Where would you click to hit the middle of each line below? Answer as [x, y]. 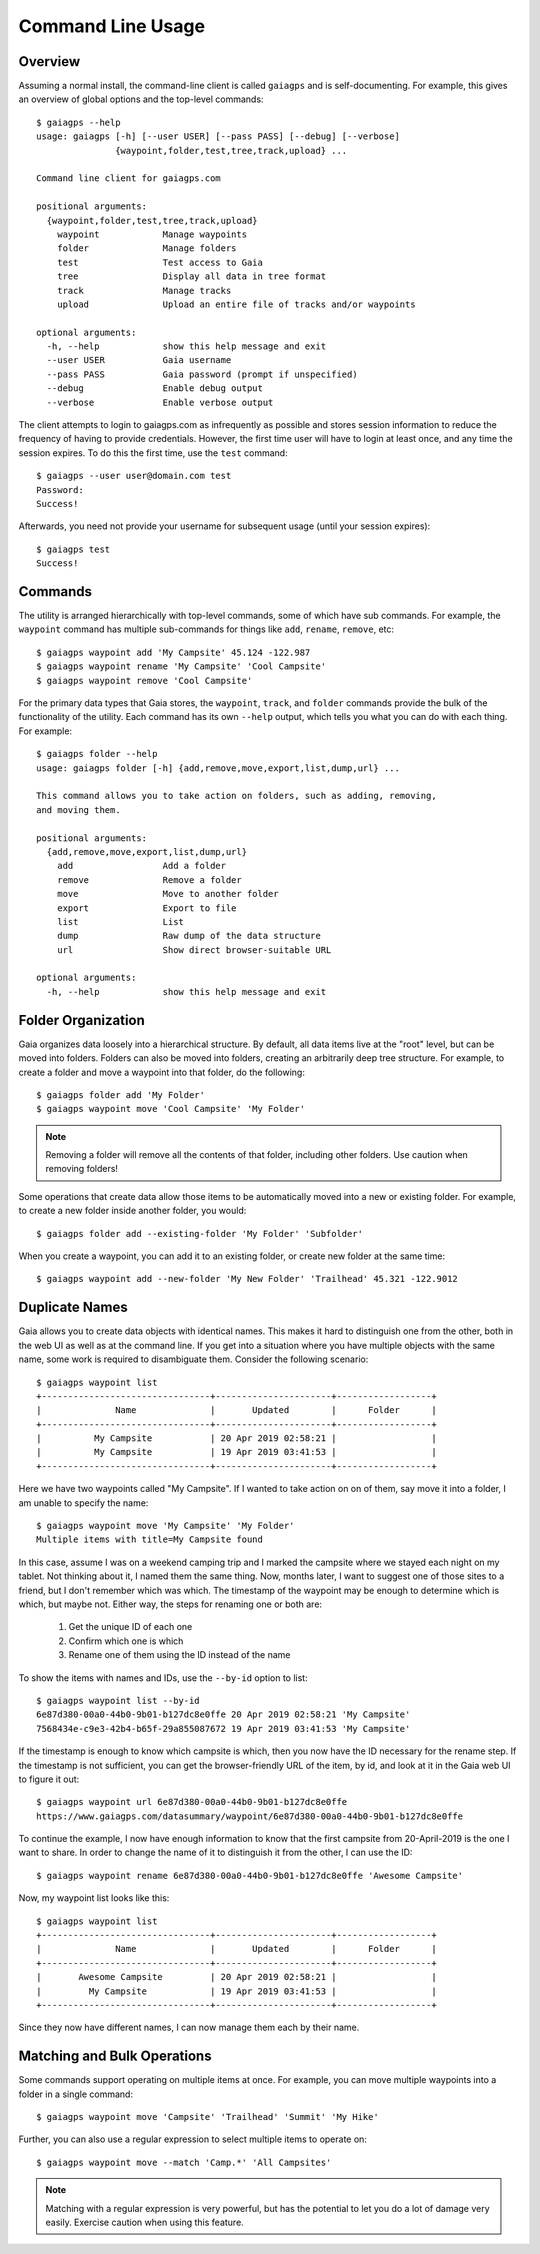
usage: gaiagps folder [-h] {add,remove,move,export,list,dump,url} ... [218, 768]
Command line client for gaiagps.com [129, 178]
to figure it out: [49, 1779]
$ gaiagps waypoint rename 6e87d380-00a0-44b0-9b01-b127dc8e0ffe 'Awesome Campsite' [250, 1875]
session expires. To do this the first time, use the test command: [153, 452]
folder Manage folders [146, 248]
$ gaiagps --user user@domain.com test [134, 476]
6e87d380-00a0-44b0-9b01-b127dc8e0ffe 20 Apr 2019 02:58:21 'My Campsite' [223, 1714]
